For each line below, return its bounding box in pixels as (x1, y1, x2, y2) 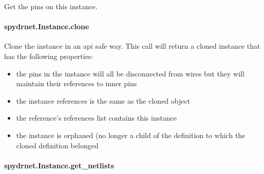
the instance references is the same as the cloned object (16, 95, 191, 106)
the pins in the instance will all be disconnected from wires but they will (16, 68, 244, 79)
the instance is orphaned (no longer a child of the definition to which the (16, 129, 246, 140)
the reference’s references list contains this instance (16, 112, 177, 123)
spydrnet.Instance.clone (4, 21, 89, 32)
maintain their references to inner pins (16, 78, 137, 89)
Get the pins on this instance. (4, 1, 98, 11)
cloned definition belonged (16, 140, 99, 150)
